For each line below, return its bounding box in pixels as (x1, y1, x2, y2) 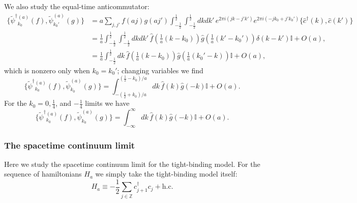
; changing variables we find (117, 65, 203, 75)
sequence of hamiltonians (4, 168, 82, 179)
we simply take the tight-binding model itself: (95, 168, 237, 179)
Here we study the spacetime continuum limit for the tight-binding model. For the (4, 158, 260, 169)
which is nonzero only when (4, 65, 90, 75)
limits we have (85, 98, 130, 108)
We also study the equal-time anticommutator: (4, 1, 150, 11)
